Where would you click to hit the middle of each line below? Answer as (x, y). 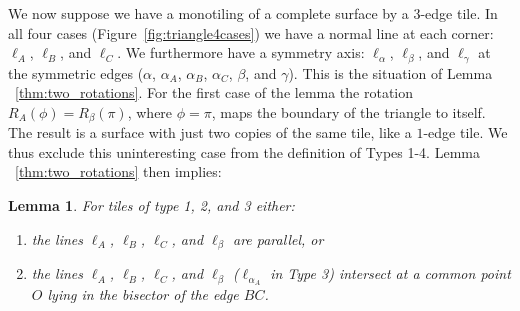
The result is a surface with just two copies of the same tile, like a (210, 132)
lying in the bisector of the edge (143, 293)
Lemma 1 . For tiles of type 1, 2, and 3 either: (151, 205)
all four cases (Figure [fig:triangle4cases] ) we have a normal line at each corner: (251, 32)
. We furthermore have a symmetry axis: (241, 52)
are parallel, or (278, 238)
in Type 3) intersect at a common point (390, 273)
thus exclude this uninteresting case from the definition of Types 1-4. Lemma (244, 151)
